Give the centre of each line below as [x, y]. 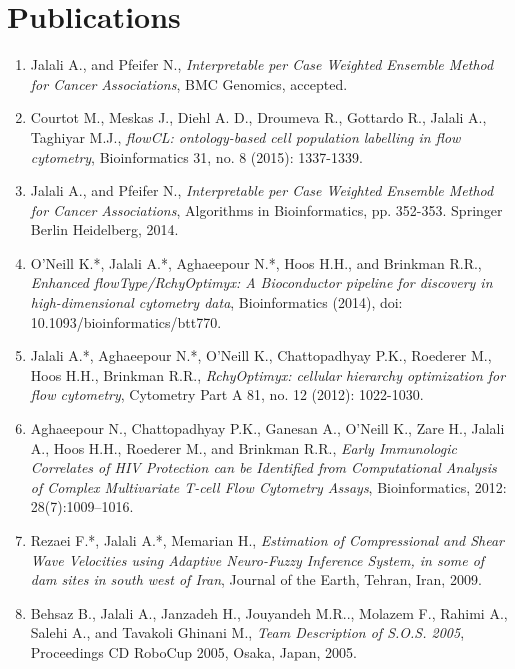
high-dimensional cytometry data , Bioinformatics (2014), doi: [216, 302]
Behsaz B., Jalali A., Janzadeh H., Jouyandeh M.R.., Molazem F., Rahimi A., [269, 612]
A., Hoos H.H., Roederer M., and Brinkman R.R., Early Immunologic [243, 447]
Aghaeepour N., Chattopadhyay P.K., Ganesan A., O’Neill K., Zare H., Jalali [267, 428]
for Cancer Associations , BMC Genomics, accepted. [189, 83]
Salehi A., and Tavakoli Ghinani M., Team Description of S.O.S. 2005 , [247, 632]
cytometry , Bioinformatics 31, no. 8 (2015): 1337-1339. [196, 156]
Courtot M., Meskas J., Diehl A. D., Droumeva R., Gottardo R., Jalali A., [258, 117]
